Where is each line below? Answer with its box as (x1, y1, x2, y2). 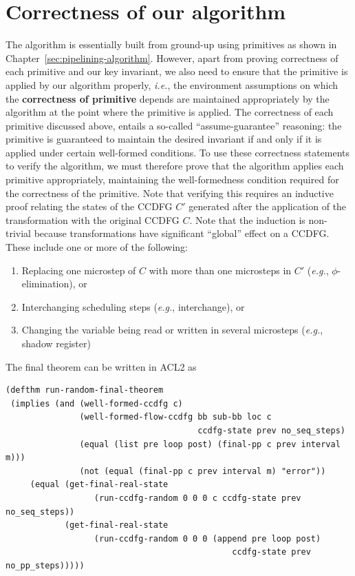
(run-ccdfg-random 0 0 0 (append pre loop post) (94, 533, 321, 544)
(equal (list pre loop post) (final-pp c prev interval (79, 439, 341, 449)
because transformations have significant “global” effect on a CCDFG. (34, 226, 330, 240)
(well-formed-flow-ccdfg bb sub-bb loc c (79, 412, 272, 422)
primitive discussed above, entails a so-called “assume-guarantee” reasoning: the (6, 118, 342, 132)
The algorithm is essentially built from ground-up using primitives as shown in (6, 37, 337, 52)
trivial (6, 226, 32, 240)
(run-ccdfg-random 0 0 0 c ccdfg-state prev (94, 493, 301, 503)
